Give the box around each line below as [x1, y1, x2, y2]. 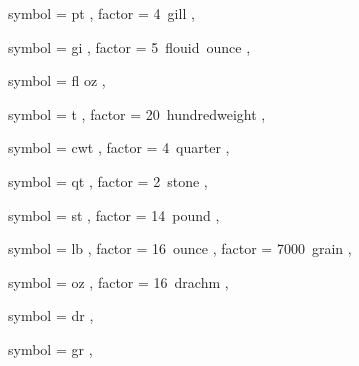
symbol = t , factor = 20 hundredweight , [8, 103, 266, 124]
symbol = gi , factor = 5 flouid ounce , [8, 36, 251, 57]
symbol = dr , [8, 305, 94, 326]
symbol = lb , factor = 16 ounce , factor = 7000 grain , [8, 238, 352, 259]
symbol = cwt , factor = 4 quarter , [8, 137, 230, 158]
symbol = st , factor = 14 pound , [8, 204, 220, 225]
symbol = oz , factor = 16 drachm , [8, 271, 229, 292]
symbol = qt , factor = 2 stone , [8, 170, 208, 191]
